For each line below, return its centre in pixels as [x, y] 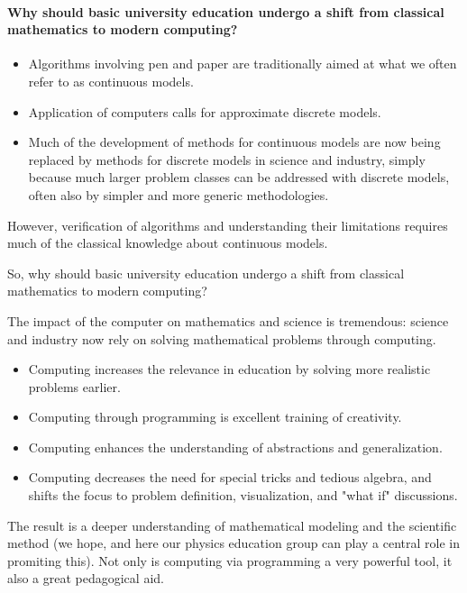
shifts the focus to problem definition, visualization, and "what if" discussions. [243, 495]
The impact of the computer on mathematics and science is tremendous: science [228, 320]
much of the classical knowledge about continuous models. [168, 243]
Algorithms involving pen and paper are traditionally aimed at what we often [243, 64]
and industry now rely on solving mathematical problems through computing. [222, 338]
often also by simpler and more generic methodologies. [179, 194]
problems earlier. [74, 386]
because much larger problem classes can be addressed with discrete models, [239, 177]
